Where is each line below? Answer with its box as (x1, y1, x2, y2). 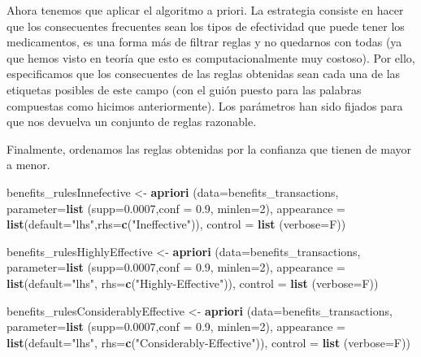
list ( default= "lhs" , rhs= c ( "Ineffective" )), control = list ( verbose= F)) (7, 216, 346, 233)
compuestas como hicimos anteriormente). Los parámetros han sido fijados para (7, 97, 403, 114)
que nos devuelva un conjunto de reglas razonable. (7, 113, 257, 130)
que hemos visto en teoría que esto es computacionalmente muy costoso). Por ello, (7, 49, 415, 66)
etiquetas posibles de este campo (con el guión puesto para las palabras (7, 81, 362, 98)
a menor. (7, 156, 50, 173)
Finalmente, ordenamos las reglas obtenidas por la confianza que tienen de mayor (7, 140, 412, 157)
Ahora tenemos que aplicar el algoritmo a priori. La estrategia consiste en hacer (7, 2, 404, 18)
